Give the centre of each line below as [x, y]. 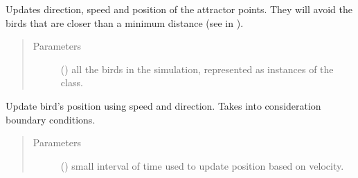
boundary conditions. [51, 119]
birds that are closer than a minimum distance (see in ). [125, 22]
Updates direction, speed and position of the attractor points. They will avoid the [179, 9]
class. [72, 82]
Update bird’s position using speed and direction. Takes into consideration [163, 105]
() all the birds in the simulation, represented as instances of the [197, 69]
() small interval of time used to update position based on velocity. [202, 165]
